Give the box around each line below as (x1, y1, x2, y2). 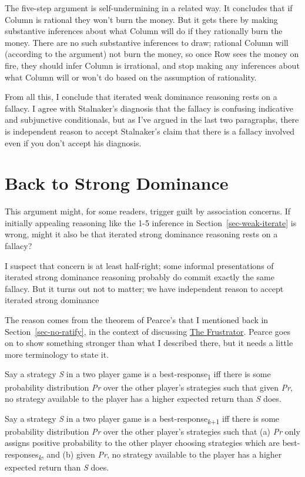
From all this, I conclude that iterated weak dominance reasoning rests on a (5, 90, 277, 103)
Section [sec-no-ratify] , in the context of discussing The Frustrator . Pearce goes (5, 325, 290, 337)
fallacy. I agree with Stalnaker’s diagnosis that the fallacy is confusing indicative (5, 102, 293, 114)
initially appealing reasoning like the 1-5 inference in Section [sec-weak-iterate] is (5, 216, 297, 229)
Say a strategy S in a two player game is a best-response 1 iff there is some (5, 368, 271, 382)
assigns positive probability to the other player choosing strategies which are (5, 436, 280, 449)
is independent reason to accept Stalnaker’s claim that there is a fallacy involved (5, 125, 295, 137)
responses (5, 448, 39, 460)
